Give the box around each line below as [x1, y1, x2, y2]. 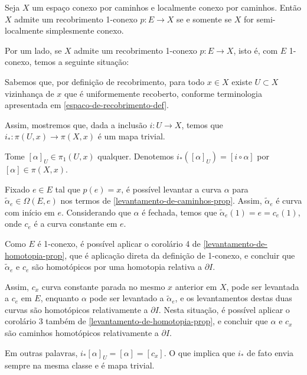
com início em [5, 206, 55, 218]
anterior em [175, 280, 217, 292]
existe [231, 75, 252, 87]
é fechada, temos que [142, 206, 217, 218]
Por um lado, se [5, 44, 62, 56]
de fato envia [247, 346, 294, 358]
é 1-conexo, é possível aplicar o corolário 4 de [37, 237, 201, 249]
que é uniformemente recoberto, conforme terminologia [64, 87, 262, 99]
